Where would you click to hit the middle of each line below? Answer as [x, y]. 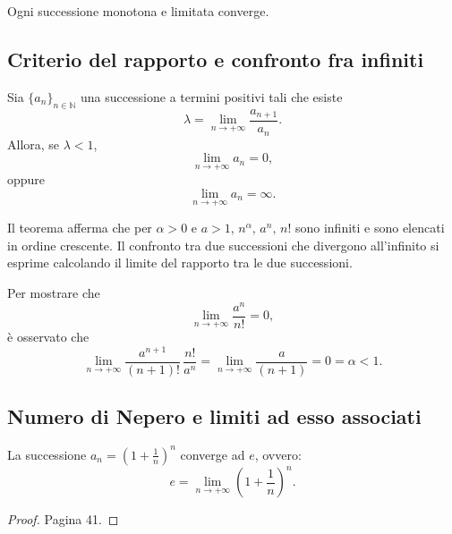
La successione [47, 454]
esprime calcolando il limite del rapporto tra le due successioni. [180, 263]
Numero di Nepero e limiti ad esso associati [214, 416]
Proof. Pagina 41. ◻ [63, 519]
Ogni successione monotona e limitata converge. [138, 11]
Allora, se [34, 144]
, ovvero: [278, 454]
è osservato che [48, 337]
